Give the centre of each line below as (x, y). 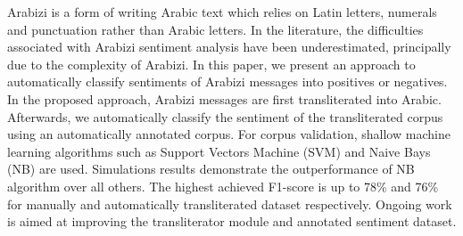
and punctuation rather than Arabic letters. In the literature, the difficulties (215, 29)
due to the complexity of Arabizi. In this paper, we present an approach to (211, 64)
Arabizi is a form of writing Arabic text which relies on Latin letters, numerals (222, 12)
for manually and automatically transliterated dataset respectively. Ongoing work (230, 203)
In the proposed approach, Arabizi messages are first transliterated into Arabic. (224, 98)
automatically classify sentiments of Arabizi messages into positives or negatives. (227, 81)
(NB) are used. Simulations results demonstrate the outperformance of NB (211, 169)
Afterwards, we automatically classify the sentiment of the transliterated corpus (225, 116)
